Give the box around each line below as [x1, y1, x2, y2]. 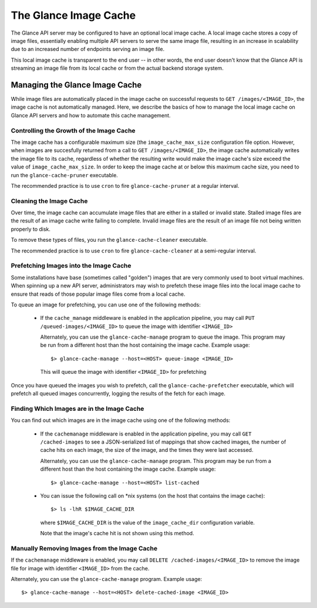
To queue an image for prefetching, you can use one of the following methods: [11, 301, 201, 308]
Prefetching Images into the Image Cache [11, 262, 131, 270]
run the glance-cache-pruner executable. [11, 171, 119, 178]
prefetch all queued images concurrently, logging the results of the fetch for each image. [11, 390, 226, 397]
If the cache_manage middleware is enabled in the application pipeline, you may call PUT [40, 315, 255, 322]
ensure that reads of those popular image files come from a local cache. [11, 291, 186, 298]
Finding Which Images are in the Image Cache [11, 404, 144, 413]
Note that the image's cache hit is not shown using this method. [40, 530, 194, 537]
